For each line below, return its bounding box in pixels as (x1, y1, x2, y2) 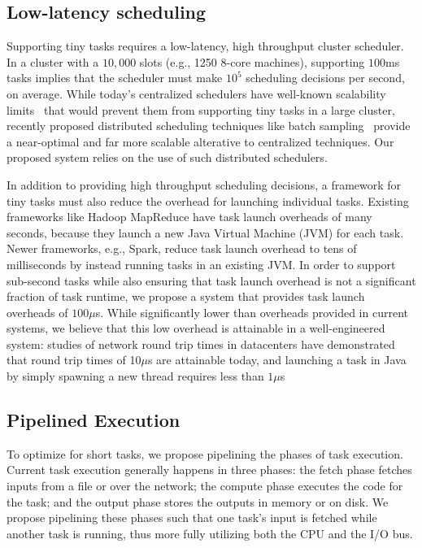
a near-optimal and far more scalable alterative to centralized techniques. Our (7, 133, 394, 150)
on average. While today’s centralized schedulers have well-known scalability (7, 85, 386, 102)
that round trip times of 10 (7, 351, 141, 368)
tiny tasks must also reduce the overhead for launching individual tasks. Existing (7, 192, 409, 209)
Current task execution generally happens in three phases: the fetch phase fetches (7, 461, 412, 478)
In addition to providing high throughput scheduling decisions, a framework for (7, 176, 402, 193)
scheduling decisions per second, (246, 69, 405, 86)
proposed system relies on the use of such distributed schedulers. (7, 149, 328, 166)
